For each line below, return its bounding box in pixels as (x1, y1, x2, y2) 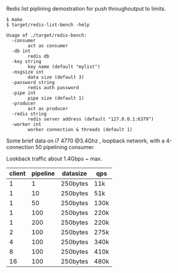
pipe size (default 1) (28, 95, 85, 101)
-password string (11, 80, 55, 86)
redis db (28, 53, 50, 59)
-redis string (11, 111, 47, 117)
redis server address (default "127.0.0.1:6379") (28, 116, 154, 122)
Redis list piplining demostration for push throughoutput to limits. (6, 5, 166, 12)
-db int (11, 48, 31, 54)
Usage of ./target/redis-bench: (6, 32, 87, 38)
